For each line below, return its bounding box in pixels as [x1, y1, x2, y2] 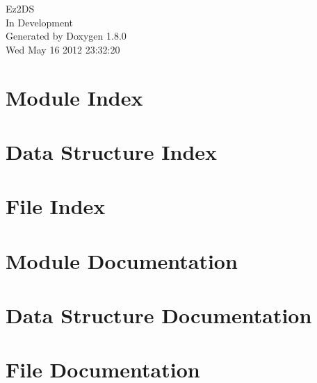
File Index [6, 192, 106, 220]
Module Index [6, 83, 143, 111]
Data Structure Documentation [6, 301, 312, 329]
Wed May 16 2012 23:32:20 [6, 42, 120, 56]
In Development [6, 15, 74, 29]
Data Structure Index [6, 137, 218, 165]
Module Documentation [6, 246, 238, 275]
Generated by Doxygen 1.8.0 [6, 28, 127, 43]
